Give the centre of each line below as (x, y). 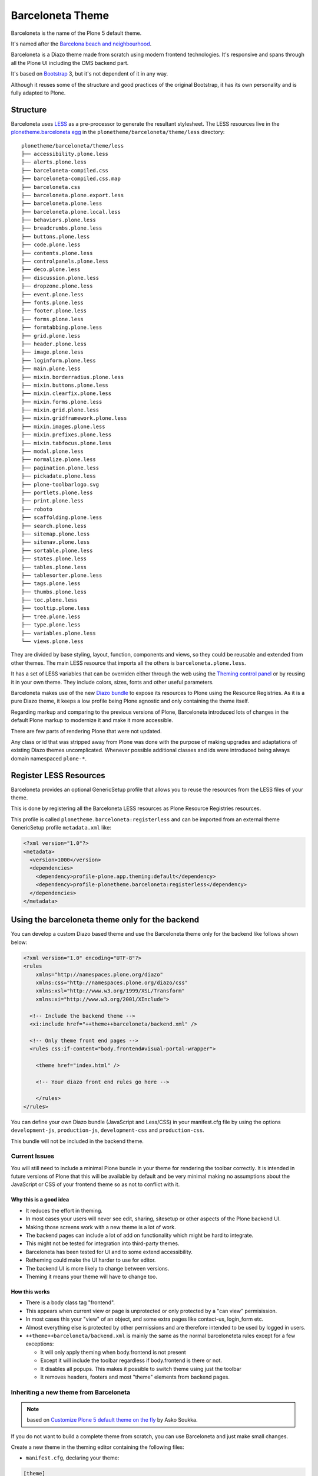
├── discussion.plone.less (60, 278)
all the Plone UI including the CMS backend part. (70, 63)
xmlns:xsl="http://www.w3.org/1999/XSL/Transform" (110, 991)
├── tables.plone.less (54, 567)
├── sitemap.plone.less (56, 534)
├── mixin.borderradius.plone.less (73, 377)
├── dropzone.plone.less (57, 286)
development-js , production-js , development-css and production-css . (107, 1130)
